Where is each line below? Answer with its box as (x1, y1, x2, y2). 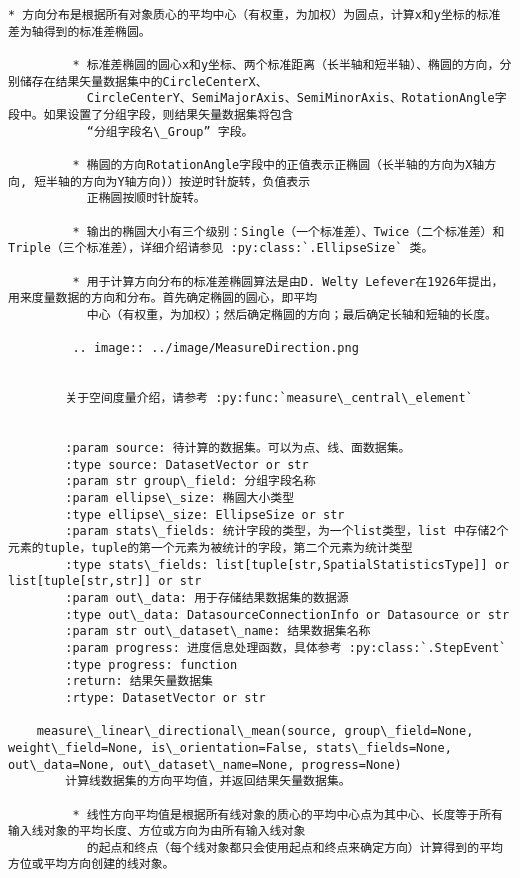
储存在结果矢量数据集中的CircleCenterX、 (19, 74, 268, 89)
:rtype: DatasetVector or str (65, 690, 266, 705)
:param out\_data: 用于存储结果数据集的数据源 (65, 590, 349, 605)
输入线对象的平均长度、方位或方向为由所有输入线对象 (8, 824, 306, 839)
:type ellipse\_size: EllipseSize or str (65, 507, 345, 522)
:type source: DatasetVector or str (65, 457, 309, 472)
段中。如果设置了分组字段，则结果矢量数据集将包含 (8, 107, 294, 122)
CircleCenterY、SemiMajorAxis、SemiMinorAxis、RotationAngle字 (86, 91, 507, 106)
